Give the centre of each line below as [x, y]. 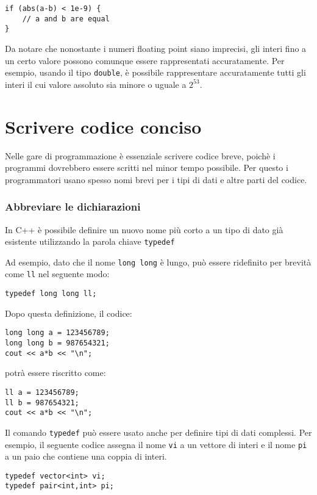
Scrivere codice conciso [103, 126]
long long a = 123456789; [57, 333]
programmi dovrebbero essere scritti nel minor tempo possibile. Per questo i [147, 168]
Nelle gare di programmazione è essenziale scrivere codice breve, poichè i [140, 155]
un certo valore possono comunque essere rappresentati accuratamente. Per [145, 60]
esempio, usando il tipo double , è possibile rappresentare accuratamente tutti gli [155, 72]
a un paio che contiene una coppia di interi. [86, 456]
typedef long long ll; [51, 294]
